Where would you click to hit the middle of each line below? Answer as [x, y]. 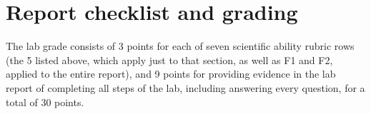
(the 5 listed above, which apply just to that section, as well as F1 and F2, [169, 59]
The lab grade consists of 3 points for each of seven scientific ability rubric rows [180, 46]
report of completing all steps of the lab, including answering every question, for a [185, 87]
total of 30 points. [45, 102]
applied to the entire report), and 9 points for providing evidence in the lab [171, 74]
